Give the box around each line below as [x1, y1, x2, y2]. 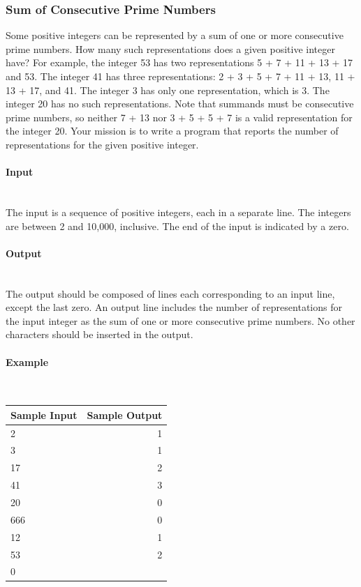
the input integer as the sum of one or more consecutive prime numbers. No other [6, 313, 355, 328]
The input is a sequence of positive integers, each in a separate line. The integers [6, 204, 351, 219]
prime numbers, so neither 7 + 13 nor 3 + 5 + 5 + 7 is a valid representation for [6, 109, 353, 124]
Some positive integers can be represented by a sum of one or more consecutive [6, 28, 344, 43]
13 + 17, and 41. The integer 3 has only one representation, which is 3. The [6, 82, 330, 97]
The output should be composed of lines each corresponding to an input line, [6, 286, 335, 300]
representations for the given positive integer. [6, 137, 199, 151]
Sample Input [10, 407, 78, 422]
